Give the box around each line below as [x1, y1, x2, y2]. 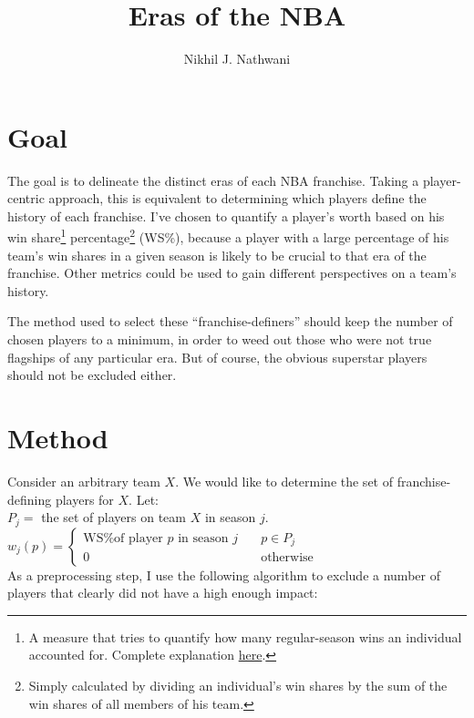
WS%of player [83, 531, 163, 545]
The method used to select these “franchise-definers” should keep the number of [7, 312, 453, 331]
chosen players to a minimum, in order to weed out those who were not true [7, 330, 432, 349]
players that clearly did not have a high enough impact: [7, 583, 318, 602]
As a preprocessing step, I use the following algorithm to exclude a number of [7, 565, 440, 584]
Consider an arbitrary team [7, 471, 160, 490]
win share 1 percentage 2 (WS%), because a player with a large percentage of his [7, 225, 449, 247]
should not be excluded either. [7, 365, 177, 385]
